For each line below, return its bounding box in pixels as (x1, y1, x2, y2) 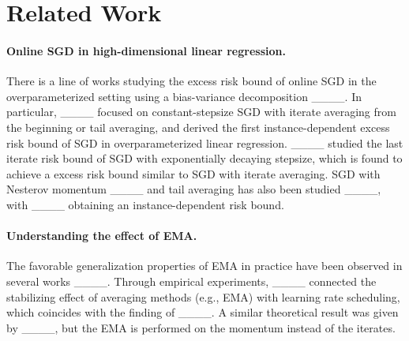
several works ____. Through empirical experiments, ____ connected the (6, 272, 377, 289)
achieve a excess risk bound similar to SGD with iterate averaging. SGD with (6, 165, 381, 182)
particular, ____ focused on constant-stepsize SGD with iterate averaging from (6, 103, 396, 120)
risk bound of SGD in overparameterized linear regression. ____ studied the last (6, 134, 403, 151)
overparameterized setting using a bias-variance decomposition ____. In (6, 88, 362, 104)
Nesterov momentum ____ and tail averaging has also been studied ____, (6, 181, 381, 197)
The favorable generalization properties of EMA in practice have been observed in (6, 257, 403, 274)
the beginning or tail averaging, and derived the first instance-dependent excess (6, 118, 390, 135)
